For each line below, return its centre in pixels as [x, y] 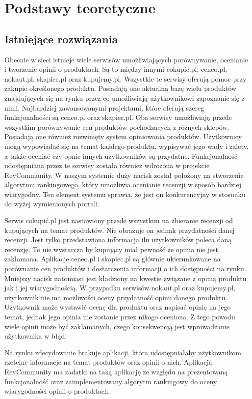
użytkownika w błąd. [36, 336]
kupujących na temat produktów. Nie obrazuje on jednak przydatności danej [120, 230]
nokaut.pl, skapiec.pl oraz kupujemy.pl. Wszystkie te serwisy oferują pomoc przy [126, 78]
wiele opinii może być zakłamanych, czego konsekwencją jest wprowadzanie [117, 326]
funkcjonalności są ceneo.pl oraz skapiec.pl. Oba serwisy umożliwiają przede [118, 117]
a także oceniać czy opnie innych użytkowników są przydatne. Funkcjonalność [121, 156]
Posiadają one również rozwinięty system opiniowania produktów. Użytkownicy [123, 136]
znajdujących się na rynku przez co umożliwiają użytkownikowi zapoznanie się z [125, 98]
